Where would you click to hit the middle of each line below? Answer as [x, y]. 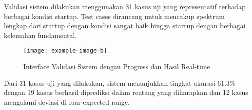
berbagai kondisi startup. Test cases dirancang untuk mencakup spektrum [114, 16]
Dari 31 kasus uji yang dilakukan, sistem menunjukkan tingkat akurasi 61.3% [120, 82]
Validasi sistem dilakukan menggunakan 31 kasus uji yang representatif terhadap [125, 6]
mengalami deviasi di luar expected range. [67, 101]
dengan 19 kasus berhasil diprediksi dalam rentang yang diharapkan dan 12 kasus [126, 92]
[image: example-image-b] [65, 51]
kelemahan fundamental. [40, 35]
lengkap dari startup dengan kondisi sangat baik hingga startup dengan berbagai [125, 26]
